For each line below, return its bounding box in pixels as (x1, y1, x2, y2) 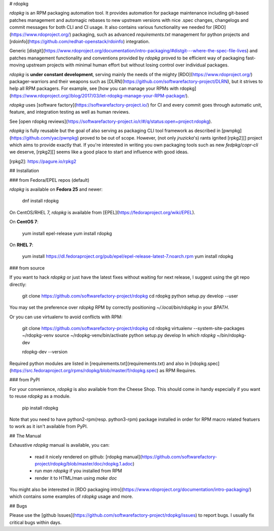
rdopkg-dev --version (22, 349, 68, 355)
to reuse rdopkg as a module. (9, 393, 71, 400)
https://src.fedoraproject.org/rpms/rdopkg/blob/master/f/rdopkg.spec (11, 368, 157, 374)
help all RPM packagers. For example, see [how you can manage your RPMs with (9, 85, 179, 91)
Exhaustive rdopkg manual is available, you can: (9, 442, 110, 448)
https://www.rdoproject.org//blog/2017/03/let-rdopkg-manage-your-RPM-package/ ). (11, 92, 189, 98)
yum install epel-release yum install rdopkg (22, 230, 112, 236)
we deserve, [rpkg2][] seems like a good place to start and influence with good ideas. (9, 149, 189, 155)
